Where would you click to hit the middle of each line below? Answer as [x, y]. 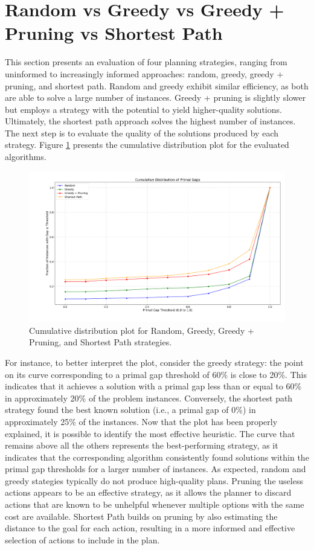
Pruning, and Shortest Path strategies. [101, 342]
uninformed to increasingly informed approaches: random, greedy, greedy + [144, 73]
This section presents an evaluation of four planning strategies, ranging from [146, 62]
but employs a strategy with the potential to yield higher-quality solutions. [143, 109]
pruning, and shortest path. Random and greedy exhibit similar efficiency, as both [157, 85]
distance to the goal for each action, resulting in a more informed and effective [150, 528]
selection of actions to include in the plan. [82, 539]
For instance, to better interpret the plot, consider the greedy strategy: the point [154, 362]
